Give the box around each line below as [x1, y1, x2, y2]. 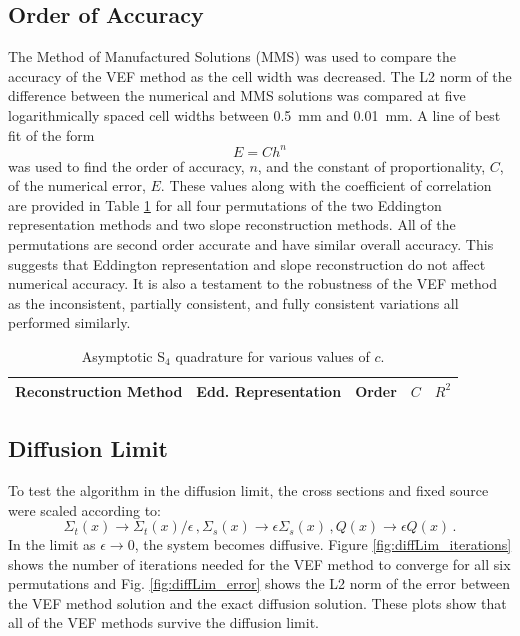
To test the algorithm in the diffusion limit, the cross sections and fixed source [8, 479, 489, 500]
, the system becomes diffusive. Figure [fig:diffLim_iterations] [134, 534, 512, 555]
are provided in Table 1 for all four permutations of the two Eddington [8, 194, 442, 215]
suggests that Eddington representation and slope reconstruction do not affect [8, 253, 486, 274]
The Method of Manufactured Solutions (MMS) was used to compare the [8, 46, 456, 67]
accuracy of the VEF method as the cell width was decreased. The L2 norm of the [8, 65, 512, 86]
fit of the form [8, 124, 95, 145]
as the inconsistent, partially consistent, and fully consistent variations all [8, 292, 459, 313]
